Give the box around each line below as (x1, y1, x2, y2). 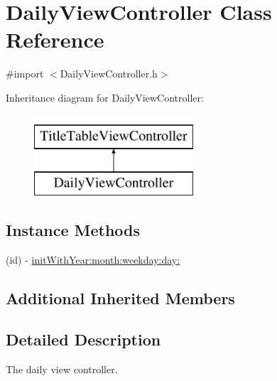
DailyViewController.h (60, 66, 158, 81)
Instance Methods (6, 218, 140, 240)
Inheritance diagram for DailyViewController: (6, 90, 204, 104)
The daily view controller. (6, 362, 118, 377)
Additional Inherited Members (6, 286, 235, 308)
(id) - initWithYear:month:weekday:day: (6, 252, 180, 267)
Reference (6, 25, 104, 54)
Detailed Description (6, 328, 161, 350)
